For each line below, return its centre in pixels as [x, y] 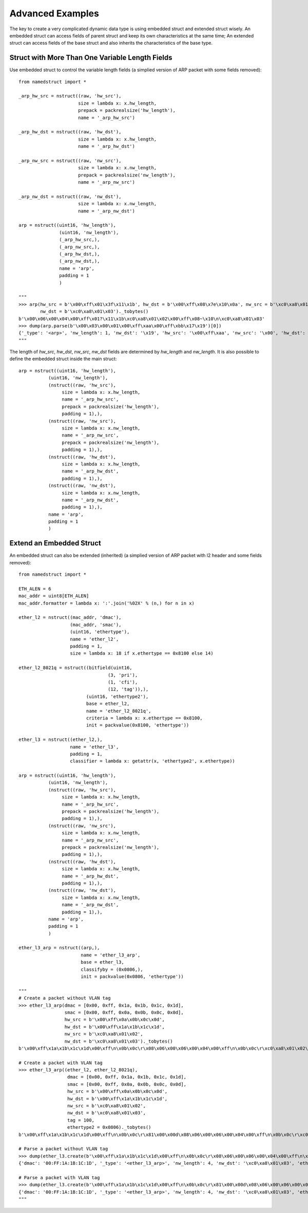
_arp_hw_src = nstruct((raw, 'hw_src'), [70, 96]
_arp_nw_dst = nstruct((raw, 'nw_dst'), [70, 197]
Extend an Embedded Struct [55, 543]
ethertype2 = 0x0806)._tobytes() [109, 1127]
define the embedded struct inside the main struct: [63, 359]
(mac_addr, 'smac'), [96, 624]
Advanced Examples [54, 13]
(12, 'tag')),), [128, 689]
